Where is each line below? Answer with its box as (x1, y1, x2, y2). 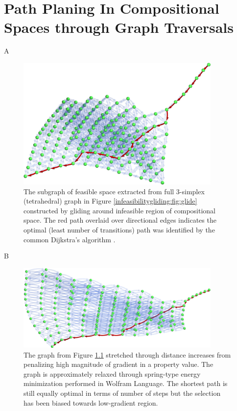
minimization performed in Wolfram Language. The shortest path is (24, 378, 228, 388)
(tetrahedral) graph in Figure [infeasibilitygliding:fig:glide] (24, 196, 197, 206)
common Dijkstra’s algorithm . (24, 234, 116, 244)
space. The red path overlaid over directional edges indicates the (24, 215, 216, 225)
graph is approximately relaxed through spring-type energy (24, 368, 201, 379)
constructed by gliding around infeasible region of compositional (24, 205, 216, 215)
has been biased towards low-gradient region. (24, 397, 158, 408)
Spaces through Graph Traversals (4, 17, 234, 37)
